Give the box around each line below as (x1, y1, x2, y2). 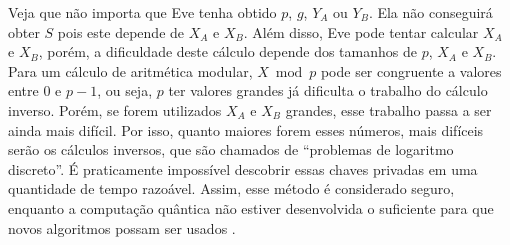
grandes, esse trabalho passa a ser (285, 99, 492, 120)
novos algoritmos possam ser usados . (8, 217, 236, 238)
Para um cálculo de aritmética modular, (8, 60, 253, 81)
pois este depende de (57, 21, 185, 42)
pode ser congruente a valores (320, 60, 502, 81)
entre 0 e (8, 80, 62, 101)
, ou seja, (97, 80, 153, 101)
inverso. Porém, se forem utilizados (8, 99, 222, 120)
